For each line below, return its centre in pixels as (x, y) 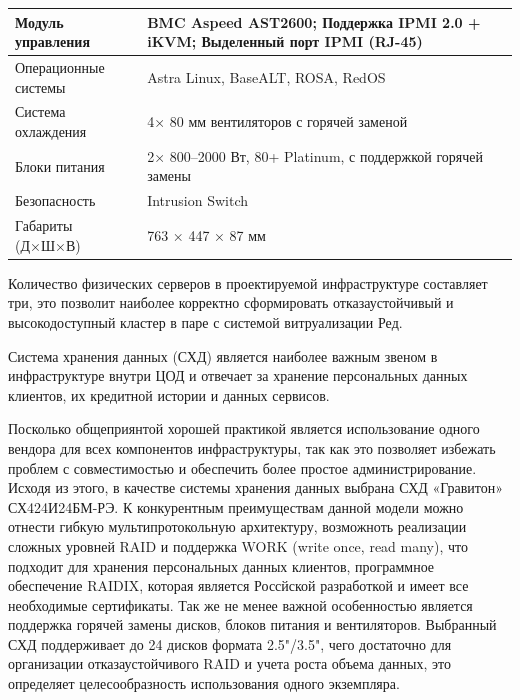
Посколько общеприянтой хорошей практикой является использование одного (244, 428)
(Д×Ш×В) (48, 244)
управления (53, 41)
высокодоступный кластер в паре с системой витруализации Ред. (205, 321)
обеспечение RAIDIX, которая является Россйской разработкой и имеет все (238, 585)
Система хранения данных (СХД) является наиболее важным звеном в (223, 355)
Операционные (60, 66)
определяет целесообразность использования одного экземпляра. (204, 683)
